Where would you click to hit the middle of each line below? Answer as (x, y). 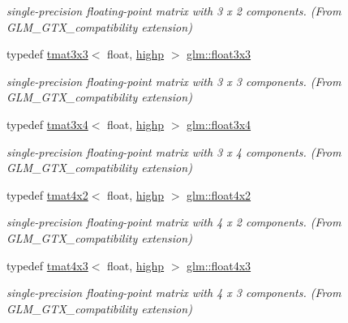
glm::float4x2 (219, 194)
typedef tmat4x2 (47, 194)
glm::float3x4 (219, 124)
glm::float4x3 (219, 265)
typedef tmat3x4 (47, 124)
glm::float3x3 (219, 54)
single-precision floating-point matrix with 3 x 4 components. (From (174, 151)
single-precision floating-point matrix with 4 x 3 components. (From (174, 293)
